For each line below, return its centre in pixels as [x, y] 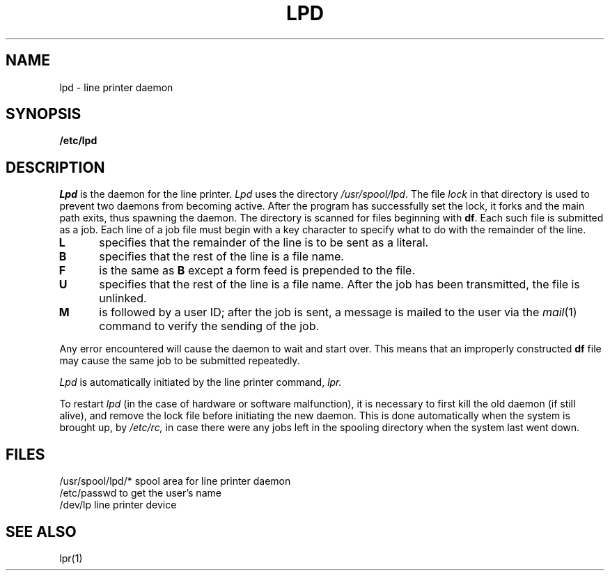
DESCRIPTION [55, 167]
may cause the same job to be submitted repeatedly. [180, 361]
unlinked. [123, 298]
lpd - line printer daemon [116, 87]
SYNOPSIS [44, 114]
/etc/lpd [78, 141]
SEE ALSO [41, 531]
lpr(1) [71, 558]
